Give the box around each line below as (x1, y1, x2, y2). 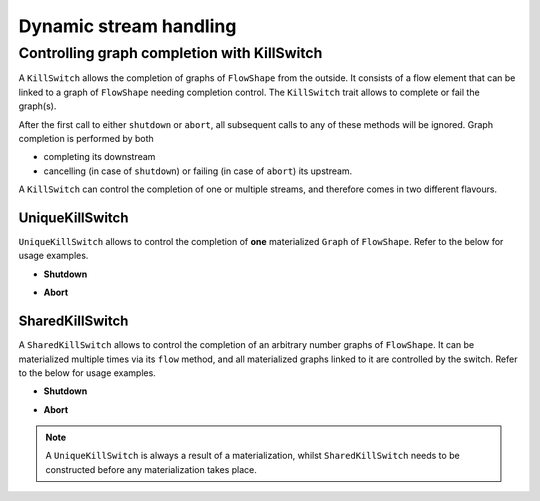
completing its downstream (43, 151, 156, 163)
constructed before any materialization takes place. (45, 463, 257, 475)
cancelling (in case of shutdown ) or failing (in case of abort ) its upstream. (43, 165, 353, 177)
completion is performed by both (18, 132, 154, 144)
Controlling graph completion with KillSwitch (18, 44, 323, 62)
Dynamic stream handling (18, 15, 237, 37)
